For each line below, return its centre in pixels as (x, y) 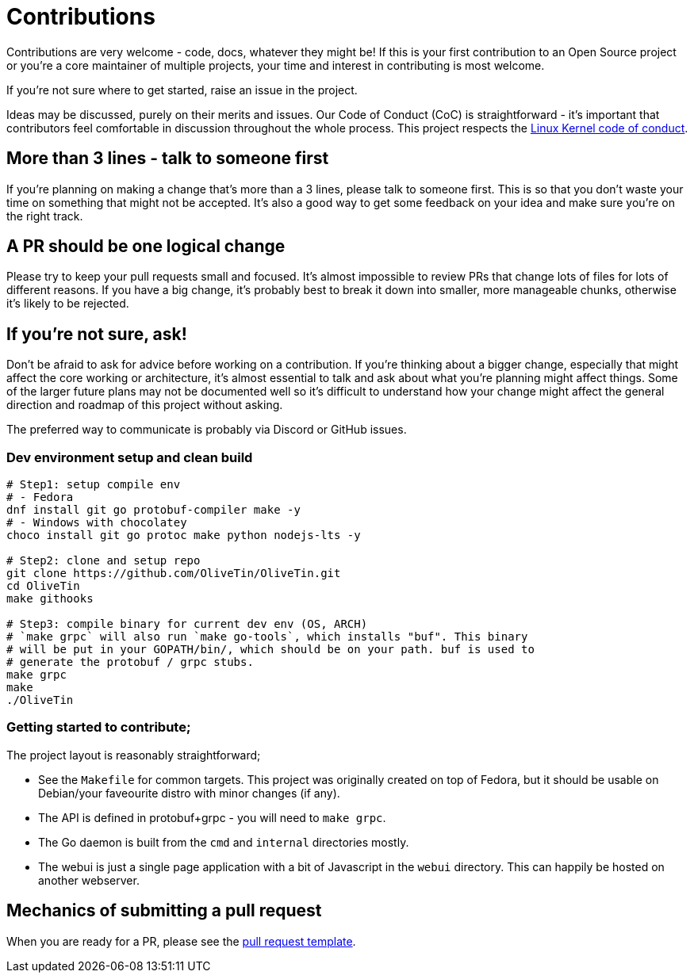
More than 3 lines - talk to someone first (168, 159)
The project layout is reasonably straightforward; (134, 755)
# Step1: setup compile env (94, 485)
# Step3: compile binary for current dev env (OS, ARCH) (187, 624)
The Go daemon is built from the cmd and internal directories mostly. (224, 842)
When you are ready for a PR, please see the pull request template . (181, 941)
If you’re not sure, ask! (97, 334)
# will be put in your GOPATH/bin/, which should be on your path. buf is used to (270, 650)
